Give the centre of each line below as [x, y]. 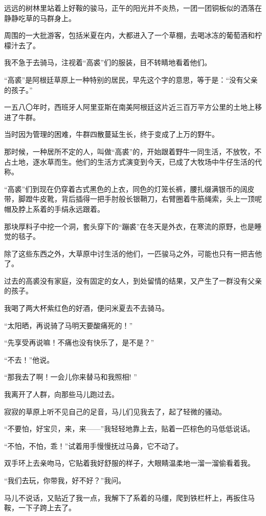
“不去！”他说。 [29, 359]
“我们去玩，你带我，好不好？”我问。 [65, 480]
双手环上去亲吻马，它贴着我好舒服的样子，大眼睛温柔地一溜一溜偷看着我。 [129, 463]
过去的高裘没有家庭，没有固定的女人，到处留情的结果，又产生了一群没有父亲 [133, 280]
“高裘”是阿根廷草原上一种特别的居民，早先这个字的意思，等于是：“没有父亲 [131, 79]
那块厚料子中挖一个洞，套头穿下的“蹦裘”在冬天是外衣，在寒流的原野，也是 [129, 226]
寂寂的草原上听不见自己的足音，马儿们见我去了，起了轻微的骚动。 [115, 411]
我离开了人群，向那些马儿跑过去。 [61, 394]
